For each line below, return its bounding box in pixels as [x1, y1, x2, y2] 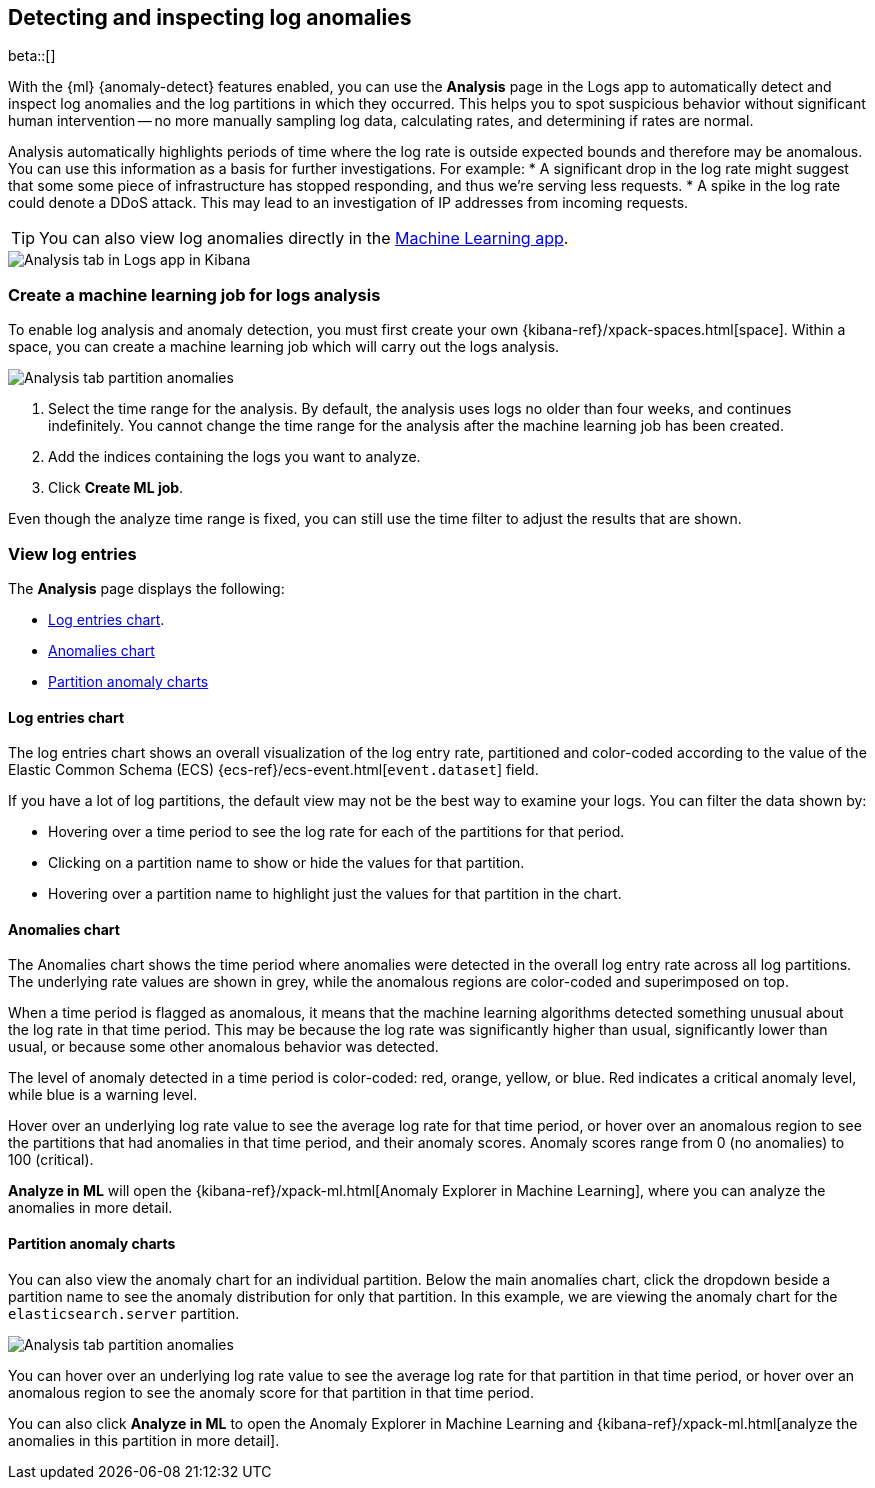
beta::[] [8, 47, 56, 65]
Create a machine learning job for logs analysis [8, 284, 381, 305]
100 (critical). [8, 1151, 94, 1169]
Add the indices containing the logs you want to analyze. [48, 448, 421, 466]
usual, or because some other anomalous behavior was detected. [8, 1038, 439, 1056]
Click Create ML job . [48, 479, 184, 497]
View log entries [8, 543, 137, 564]
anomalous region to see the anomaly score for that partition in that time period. [8, 1383, 534, 1401]
